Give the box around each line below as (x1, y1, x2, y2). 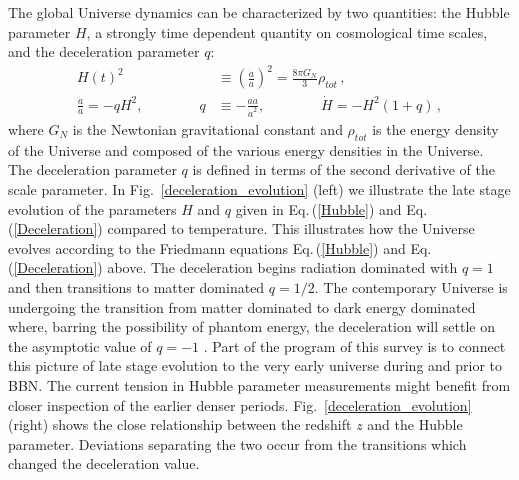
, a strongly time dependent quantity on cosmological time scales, (86, 21, 488, 42)
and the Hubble (367, 414, 463, 435)
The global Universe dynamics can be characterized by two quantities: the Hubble (8, 2, 510, 22)
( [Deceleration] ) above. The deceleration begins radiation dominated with (8, 257, 458, 278)
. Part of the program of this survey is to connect (203, 335, 506, 356)
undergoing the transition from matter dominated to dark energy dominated (8, 296, 476, 317)
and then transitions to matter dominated (8, 276, 265, 297)
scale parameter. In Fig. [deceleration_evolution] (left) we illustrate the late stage (8, 178, 511, 199)
